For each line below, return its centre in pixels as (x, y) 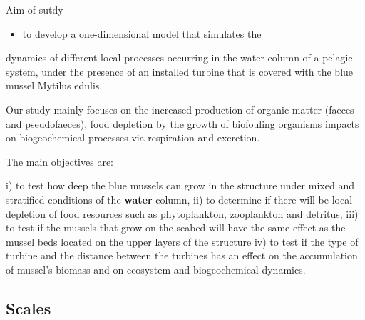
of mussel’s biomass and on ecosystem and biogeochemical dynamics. (156, 269)
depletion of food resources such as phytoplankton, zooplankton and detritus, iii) (182, 213)
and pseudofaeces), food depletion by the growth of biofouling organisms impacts (182, 123)
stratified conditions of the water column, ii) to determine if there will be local (179, 199)
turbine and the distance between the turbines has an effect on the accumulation (182, 255)
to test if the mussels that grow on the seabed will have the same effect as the (176, 227)
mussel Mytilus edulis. (54, 85)
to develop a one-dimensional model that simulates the (142, 33)
